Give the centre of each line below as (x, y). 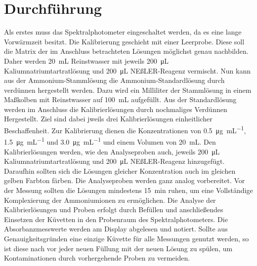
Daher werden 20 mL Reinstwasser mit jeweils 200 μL (86, 60)
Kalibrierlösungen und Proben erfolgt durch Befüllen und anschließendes (114, 209)
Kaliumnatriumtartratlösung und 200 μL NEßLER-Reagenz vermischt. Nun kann (128, 70)
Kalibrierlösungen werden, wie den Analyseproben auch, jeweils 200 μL (112, 151)
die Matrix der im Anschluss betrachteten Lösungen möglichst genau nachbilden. (126, 51)
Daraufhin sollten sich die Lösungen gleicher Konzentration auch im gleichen (120, 171)
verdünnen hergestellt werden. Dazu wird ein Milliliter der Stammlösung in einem (128, 90)
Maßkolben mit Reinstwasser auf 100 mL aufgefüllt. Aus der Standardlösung (120, 99)
